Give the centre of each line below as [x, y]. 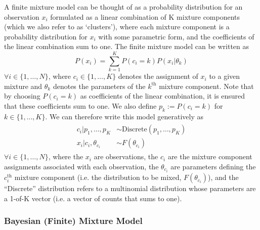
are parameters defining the [213, 166]
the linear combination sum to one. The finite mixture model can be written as [127, 46]
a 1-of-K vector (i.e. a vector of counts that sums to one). [93, 198]
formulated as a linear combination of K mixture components [145, 16]
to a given [225, 76]
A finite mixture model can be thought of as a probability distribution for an [123, 7]
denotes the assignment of [158, 76]
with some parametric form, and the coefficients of [176, 36]
